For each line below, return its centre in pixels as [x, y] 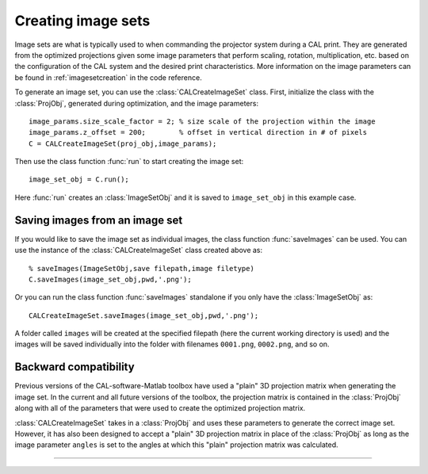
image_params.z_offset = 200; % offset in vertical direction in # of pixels [198, 132]
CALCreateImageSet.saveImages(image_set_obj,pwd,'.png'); [144, 315]
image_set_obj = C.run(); [79, 180]
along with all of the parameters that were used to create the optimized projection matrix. [160, 408]
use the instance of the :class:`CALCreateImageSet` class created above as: [139, 250]
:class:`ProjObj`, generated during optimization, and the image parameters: [137, 103]
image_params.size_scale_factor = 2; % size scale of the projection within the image [202, 121]
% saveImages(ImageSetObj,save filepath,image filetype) [142, 268]
